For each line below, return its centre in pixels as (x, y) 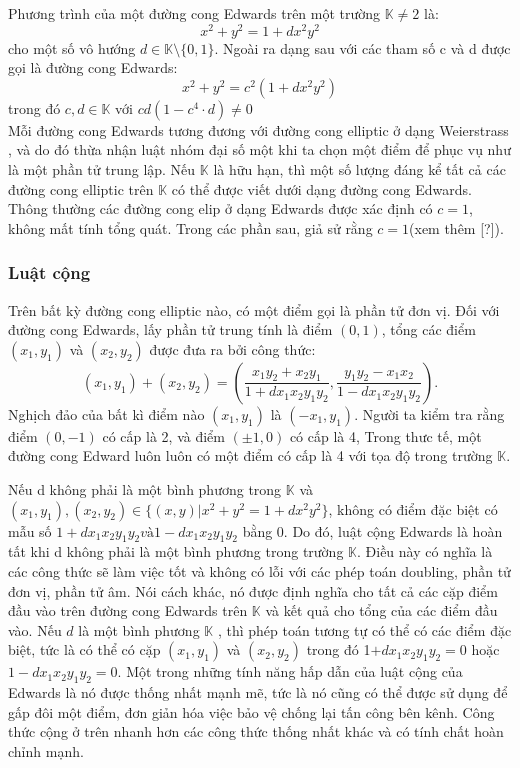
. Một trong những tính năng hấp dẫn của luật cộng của (290, 671)
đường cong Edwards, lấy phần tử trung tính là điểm (170, 329)
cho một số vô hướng (72, 47)
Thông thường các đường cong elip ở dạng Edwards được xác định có (220, 208)
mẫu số (30, 530)
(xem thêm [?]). (456, 227)
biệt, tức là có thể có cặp (84, 649)
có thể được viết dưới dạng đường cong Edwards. (321, 188)
